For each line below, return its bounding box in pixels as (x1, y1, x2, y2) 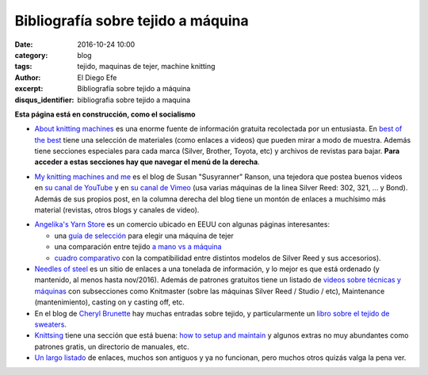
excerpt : (14, 84, 44, 94)
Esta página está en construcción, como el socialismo (14, 109, 196, 119)
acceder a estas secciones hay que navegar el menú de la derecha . (34, 157, 261, 166)
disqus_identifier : (14, 95, 75, 105)
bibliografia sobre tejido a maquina (77, 95, 190, 105)
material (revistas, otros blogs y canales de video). (34, 205, 200, 215)
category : (14, 50, 48, 59)
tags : (14, 62, 32, 71)
